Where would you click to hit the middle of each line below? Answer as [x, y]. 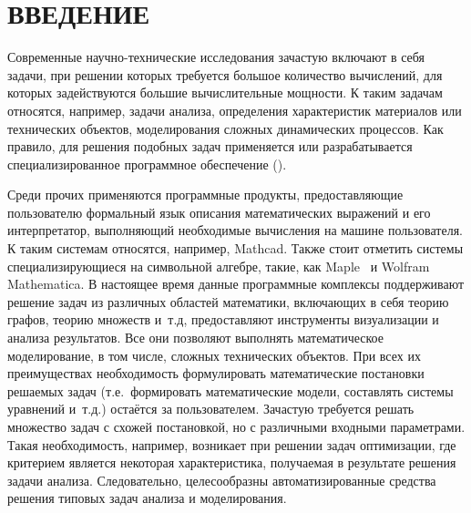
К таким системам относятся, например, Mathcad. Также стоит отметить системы [235, 248]
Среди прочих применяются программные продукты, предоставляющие [205, 195]
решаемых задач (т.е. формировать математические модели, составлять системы [230, 390]
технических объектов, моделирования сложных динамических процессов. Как [225, 128]
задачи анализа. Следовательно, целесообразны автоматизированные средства [222, 480]
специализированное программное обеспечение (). [147, 164]
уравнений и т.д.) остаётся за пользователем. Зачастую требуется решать [211, 409]
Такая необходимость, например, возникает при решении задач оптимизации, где [232, 444]
